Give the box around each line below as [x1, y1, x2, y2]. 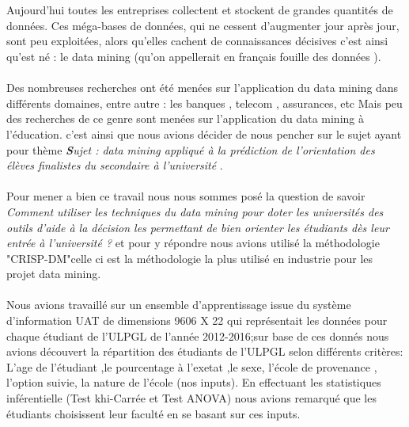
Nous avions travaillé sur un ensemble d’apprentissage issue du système [6, 296, 351, 313]
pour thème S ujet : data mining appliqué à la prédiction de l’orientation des [6, 141, 375, 158]
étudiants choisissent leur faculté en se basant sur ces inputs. [6, 405, 301, 421]
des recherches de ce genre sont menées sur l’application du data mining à [6, 110, 364, 127]
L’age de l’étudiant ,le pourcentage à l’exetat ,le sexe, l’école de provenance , [6, 358, 377, 375]
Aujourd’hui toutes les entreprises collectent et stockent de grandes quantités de [6, 2, 393, 18]
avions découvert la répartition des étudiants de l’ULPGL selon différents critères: [6, 343, 403, 360]
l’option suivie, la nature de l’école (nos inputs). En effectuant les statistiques [6, 374, 381, 391]
